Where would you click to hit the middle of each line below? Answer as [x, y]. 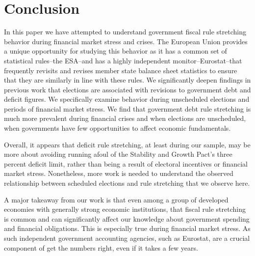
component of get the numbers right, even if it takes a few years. [101, 247]
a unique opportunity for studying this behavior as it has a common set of [115, 51]
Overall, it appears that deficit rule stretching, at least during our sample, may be [127, 144]
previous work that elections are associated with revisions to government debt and [127, 89]
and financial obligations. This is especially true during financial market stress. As [127, 228]
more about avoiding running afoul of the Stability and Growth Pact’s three [118, 154]
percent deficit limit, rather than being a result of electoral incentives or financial [126, 163]
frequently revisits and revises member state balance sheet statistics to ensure [121, 70]
